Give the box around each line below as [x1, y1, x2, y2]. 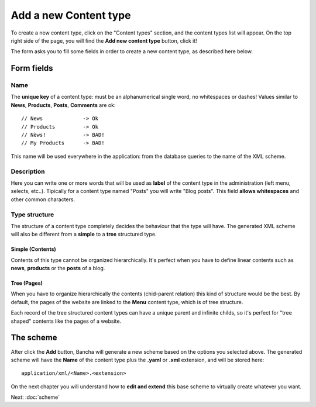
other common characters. [11, 196, 75, 203]
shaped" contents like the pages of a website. [11, 318, 122, 325]
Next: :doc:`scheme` [11, 394, 60, 401]
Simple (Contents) [11, 246, 57, 253]
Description [11, 167, 45, 175]
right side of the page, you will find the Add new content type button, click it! [11, 37, 197, 44]
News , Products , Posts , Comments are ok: [11, 101, 116, 108]
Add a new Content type [11, 9, 131, 22]
